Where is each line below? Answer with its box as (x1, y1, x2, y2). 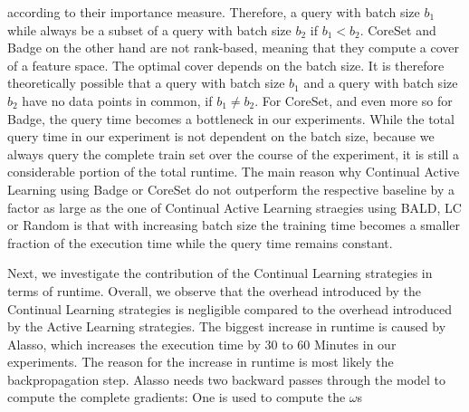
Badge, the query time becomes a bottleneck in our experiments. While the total (7, 109, 455, 128)
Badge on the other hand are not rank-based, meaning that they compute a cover (7, 38, 459, 57)
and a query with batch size (303, 73, 458, 92)
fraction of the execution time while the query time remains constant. (7, 233, 393, 252)
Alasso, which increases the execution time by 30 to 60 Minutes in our (7, 334, 397, 353)
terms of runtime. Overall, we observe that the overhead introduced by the (7, 281, 421, 300)
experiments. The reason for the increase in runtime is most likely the (7, 352, 394, 371)
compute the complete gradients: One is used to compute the (7, 388, 346, 407)
